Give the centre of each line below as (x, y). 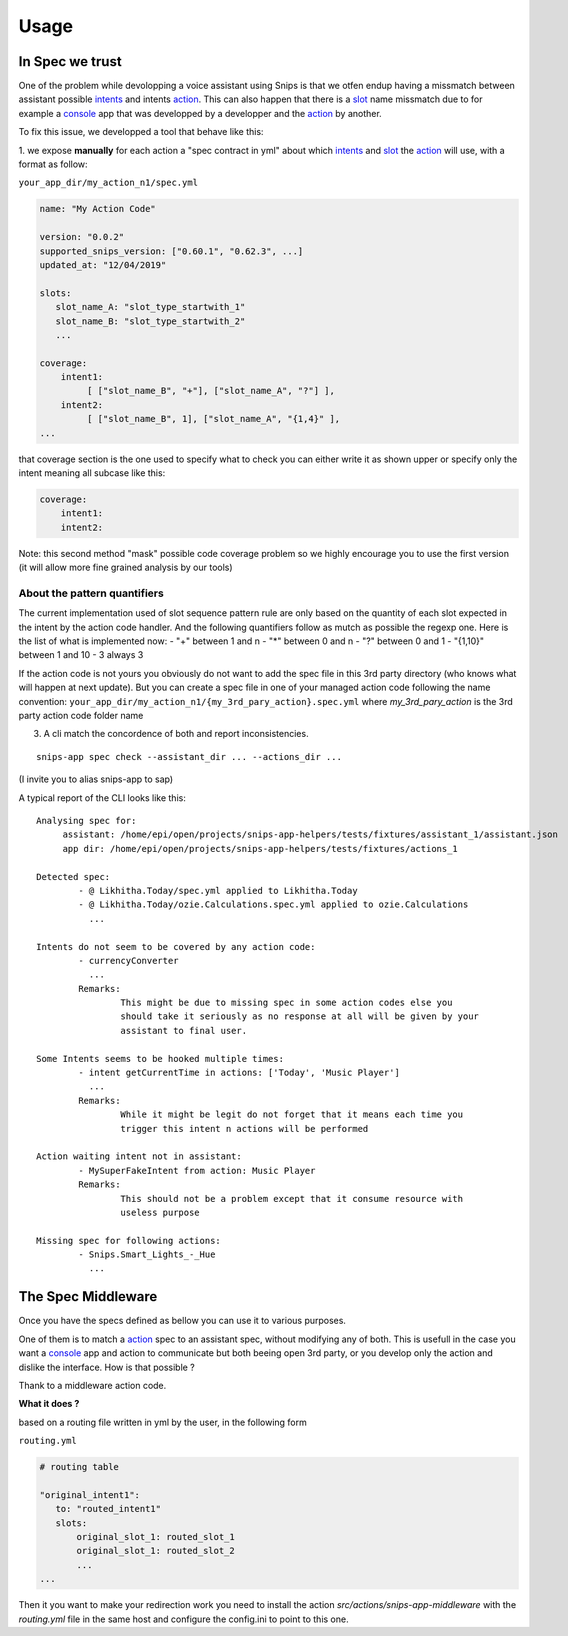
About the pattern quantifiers (91, 593)
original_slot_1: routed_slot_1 (155, 1537)
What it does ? (49, 1404)
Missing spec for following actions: (129, 1240)
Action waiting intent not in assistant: (139, 1156)
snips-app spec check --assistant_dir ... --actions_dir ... (189, 756)
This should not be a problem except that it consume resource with (292, 1198)
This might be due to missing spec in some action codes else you (286, 1003)
